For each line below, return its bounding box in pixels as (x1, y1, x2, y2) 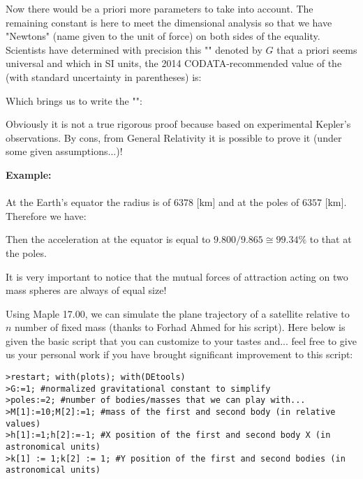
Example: (6, 167, 52, 182)
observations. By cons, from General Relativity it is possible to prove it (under (6, 130, 342, 145)
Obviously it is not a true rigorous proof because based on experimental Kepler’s (6, 117, 351, 131)
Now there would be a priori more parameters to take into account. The (6, 1, 313, 15)
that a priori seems (276, 42, 357, 57)
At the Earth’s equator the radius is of (6, 195, 171, 209)
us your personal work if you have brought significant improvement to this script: (6, 347, 353, 362)
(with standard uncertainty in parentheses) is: (6, 69, 202, 84)
